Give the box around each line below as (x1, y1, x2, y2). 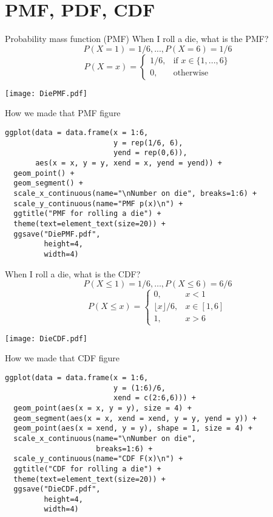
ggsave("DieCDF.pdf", (13, 485, 101, 494)
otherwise (173, 69, 209, 78)
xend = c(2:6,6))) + (113, 394, 197, 403)
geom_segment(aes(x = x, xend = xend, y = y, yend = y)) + (13, 414, 257, 423)
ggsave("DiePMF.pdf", (13, 229, 101, 238)
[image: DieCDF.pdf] (5, 334, 88, 343)
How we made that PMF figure (5, 106, 121, 119)
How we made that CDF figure (5, 352, 120, 364)
